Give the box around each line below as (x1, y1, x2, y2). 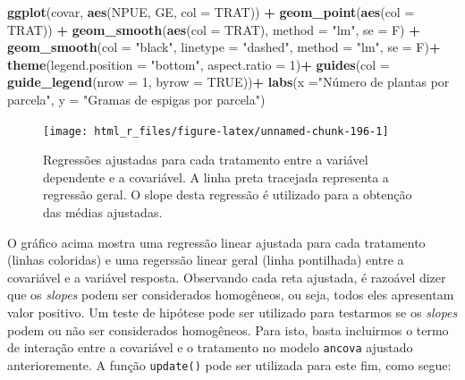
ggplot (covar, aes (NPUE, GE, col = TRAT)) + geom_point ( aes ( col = (7, 3, 415, 21)
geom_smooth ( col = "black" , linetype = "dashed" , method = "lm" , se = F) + (7, 38, 441, 56)
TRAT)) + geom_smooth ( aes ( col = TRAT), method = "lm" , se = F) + (7, 20, 420, 38)
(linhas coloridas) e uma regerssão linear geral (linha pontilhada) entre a (7, 250, 404, 269)
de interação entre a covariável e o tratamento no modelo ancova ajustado (7, 338, 413, 357)
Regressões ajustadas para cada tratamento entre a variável (43, 150, 368, 169)
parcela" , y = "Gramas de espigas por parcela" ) (7, 89, 266, 108)
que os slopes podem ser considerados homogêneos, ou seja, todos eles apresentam (7, 285, 454, 304)
